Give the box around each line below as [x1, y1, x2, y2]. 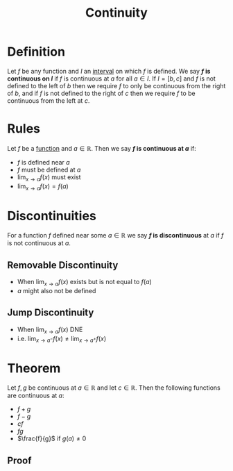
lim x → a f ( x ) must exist [17, 172, 81, 183]
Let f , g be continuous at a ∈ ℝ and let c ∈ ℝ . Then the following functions [7, 383, 221, 392]
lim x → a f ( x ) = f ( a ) [17, 182, 69, 192]
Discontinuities [7, 208, 97, 224]
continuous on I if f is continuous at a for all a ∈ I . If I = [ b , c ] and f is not [7, 74, 216, 83]
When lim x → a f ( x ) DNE [17, 325, 83, 335]
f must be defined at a [17, 165, 81, 174]
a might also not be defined [17, 287, 96, 295]
